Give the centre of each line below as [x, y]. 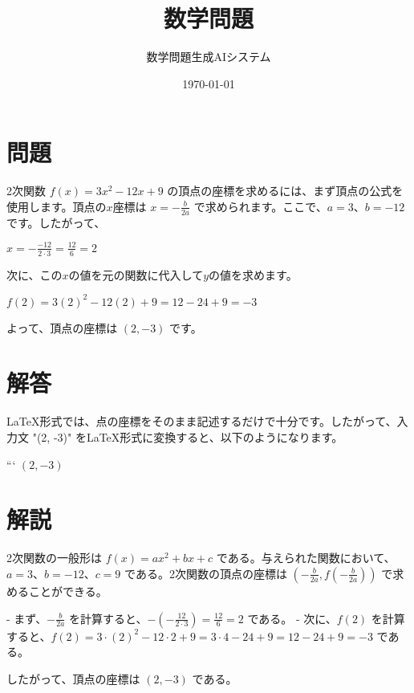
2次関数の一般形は [54, 558]
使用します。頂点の [57, 206]
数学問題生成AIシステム [209, 57]
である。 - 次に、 [292, 618]
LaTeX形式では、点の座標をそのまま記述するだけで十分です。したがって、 [202, 421]
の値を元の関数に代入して [136, 274]
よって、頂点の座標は [62, 327]
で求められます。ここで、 [260, 206]
